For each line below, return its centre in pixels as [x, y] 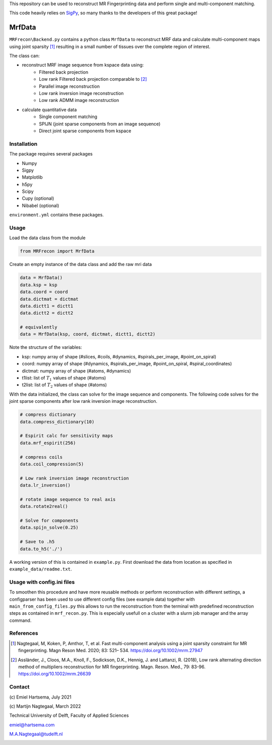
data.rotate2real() [44, 507]
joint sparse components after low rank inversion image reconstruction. [83, 401]
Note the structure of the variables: [46, 347]
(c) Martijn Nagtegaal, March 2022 [45, 706]
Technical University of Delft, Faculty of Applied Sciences [69, 715]
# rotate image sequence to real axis [68, 499]
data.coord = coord [44, 292]
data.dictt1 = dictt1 [47, 306]
